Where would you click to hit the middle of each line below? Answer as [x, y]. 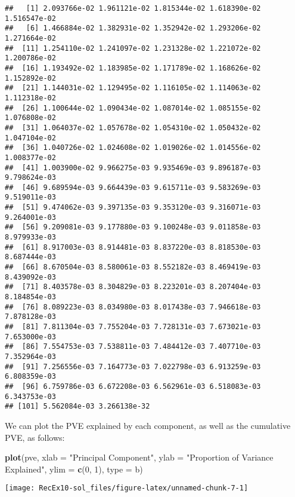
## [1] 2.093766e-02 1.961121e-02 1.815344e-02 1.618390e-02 [133, 8]
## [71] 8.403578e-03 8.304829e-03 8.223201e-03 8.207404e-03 [133, 287]
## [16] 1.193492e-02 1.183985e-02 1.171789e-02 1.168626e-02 [133, 68]
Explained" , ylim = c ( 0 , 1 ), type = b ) [74, 469]
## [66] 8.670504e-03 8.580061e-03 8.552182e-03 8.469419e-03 [133, 267]
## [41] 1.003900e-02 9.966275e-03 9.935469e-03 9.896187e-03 [133, 168]
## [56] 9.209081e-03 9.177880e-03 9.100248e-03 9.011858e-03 [133, 227]
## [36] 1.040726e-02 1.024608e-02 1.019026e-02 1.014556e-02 [133, 148]
